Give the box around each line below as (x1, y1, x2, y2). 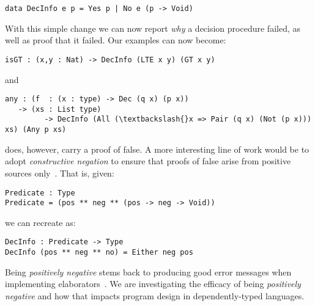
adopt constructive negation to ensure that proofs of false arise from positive (5, 155, 291, 167)
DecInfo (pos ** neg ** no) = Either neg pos (5, 248, 193, 257)
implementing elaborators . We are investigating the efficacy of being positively (5, 277, 301, 290)
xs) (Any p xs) (5, 125, 67, 134)
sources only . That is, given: (5, 166, 114, 179)
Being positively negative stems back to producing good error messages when (5, 265, 292, 278)
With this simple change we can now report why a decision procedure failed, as (5, 21, 300, 34)
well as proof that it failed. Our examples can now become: (5, 34, 226, 46)
